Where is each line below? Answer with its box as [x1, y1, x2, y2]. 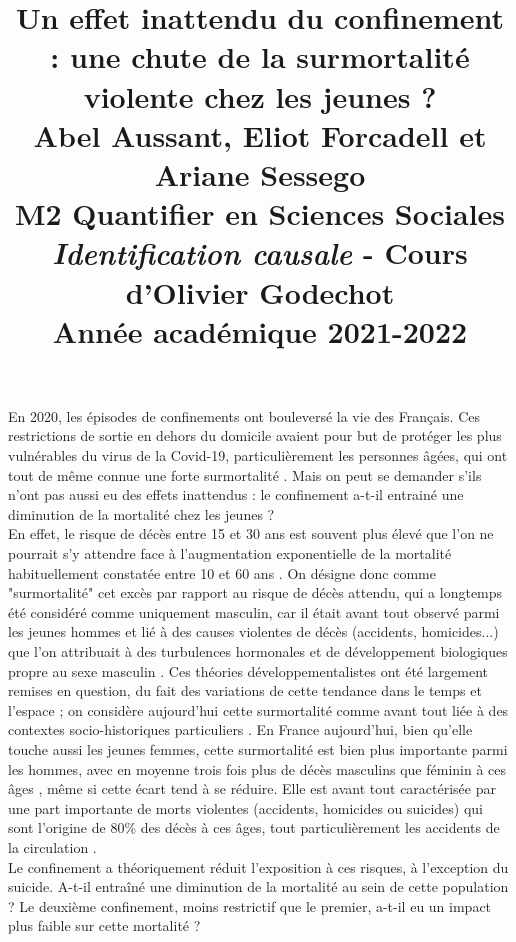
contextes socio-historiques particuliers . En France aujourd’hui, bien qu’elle [8, 719, 473, 740]
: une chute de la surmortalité [50, 36, 470, 77]
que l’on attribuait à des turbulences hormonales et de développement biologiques [8, 641, 508, 661]
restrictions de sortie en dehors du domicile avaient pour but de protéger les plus [8, 425, 502, 446]
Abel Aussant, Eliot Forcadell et [33, 114, 487, 155]
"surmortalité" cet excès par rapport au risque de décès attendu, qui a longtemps [8, 582, 503, 603]
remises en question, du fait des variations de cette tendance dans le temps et [8, 680, 482, 701]
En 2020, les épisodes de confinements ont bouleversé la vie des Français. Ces [8, 405, 480, 426]
